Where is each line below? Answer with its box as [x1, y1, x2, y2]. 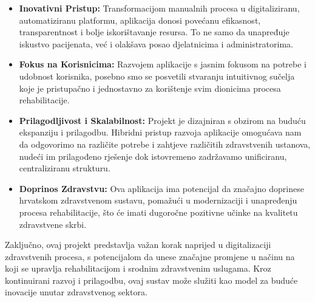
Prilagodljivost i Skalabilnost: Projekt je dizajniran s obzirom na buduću [19, 114, 306, 126]
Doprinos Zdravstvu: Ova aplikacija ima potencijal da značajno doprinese [19, 182, 304, 194]
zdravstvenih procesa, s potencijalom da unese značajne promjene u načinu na [5, 250, 295, 263]
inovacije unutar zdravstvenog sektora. [5, 286, 147, 298]
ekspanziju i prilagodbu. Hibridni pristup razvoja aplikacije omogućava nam [19, 126, 302, 139]
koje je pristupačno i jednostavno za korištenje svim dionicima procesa [19, 81, 281, 94]
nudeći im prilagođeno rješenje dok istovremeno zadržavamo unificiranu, [19, 149, 287, 162]
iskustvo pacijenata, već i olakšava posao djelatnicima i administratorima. [19, 37, 293, 50]
